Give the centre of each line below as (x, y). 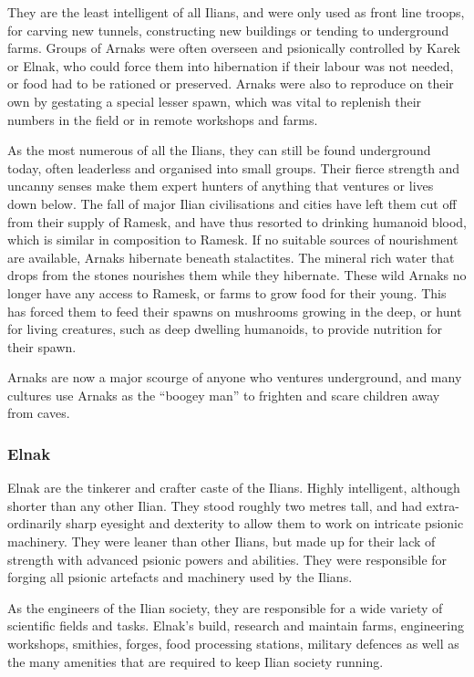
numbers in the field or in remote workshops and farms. (163, 119)
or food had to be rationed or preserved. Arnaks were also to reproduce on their (231, 83)
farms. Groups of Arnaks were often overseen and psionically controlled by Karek (234, 48)
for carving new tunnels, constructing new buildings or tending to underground (228, 30)
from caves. (39, 413)
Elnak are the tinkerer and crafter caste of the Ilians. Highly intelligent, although (234, 488)
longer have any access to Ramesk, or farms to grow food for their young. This (227, 292)
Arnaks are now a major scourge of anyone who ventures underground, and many (235, 377)
